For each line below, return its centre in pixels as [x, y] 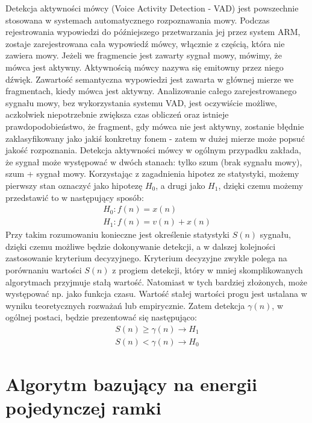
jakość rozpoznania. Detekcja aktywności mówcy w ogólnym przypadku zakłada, [153, 150]
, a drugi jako [180, 185]
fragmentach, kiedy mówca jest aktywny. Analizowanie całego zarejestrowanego [151, 91]
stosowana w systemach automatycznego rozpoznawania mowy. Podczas [138, 20]
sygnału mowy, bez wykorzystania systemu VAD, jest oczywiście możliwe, [141, 102]
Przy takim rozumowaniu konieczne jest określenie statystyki [117, 234]
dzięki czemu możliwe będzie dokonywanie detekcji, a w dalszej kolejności [141, 246]
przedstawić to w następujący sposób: [75, 197]
